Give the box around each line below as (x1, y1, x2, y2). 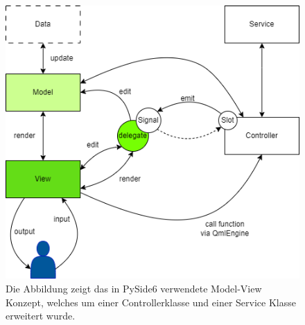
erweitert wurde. (6, 308, 76, 323)
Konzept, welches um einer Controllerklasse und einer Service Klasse (6, 295, 296, 309)
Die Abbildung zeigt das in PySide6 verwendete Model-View (6, 281, 262, 296)
